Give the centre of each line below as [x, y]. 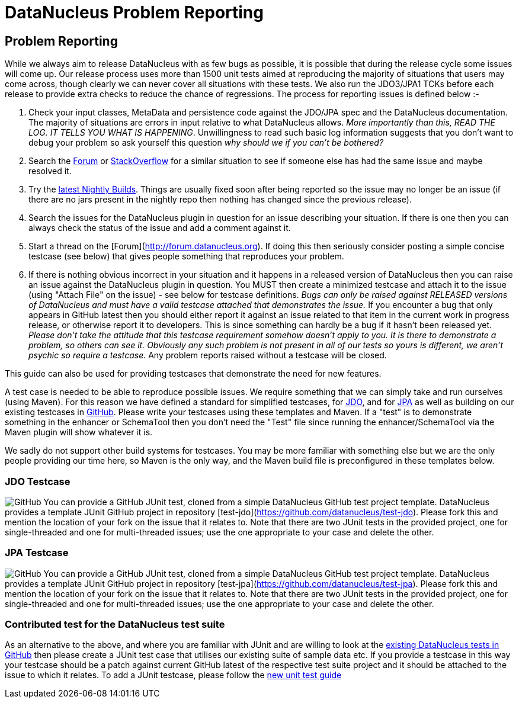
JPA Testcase [37, 553]
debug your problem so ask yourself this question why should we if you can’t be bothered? [206, 143]
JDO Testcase [38, 481]
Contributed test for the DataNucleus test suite [115, 625]
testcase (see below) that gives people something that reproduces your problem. [186, 256]
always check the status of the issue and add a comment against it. [160, 228]
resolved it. [50, 171]
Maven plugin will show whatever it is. [79, 432]
